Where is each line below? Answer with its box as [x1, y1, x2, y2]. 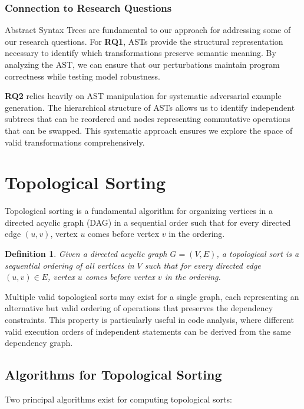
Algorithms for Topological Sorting [5, 365, 222, 384]
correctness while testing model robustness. [5, 70, 160, 82]
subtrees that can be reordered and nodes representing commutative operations [5, 113, 290, 125]
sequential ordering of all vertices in [5, 259, 134, 271]
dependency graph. [5, 337, 73, 349]
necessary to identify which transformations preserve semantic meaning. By [5, 47, 276, 59]
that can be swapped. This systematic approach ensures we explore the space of [5, 124, 293, 136]
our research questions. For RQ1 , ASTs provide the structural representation [5, 35, 283, 47]
